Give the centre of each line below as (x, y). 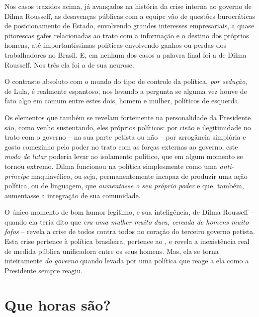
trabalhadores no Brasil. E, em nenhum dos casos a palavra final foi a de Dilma (126, 54)
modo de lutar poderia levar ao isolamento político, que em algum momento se (124, 156)
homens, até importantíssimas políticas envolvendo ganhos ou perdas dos (115, 45)
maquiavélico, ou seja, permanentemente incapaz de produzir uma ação (139, 176)
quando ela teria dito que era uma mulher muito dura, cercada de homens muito (127, 221)
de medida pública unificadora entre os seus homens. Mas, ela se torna (112, 251)
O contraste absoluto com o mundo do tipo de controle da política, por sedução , (126, 81)
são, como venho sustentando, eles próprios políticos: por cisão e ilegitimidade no (128, 127)
